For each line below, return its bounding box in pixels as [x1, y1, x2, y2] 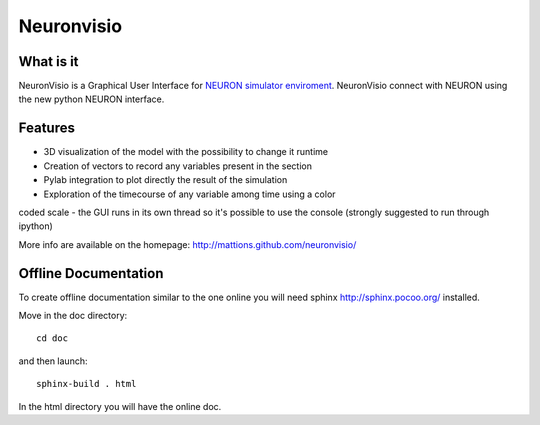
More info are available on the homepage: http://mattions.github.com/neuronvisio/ [18, 238, 357, 250]
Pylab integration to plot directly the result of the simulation [43, 174, 288, 186]
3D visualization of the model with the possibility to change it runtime [43, 146, 329, 158]
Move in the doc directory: [18, 310, 128, 321]
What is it [18, 53, 79, 70]
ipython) [18, 220, 54, 232]
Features [18, 120, 75, 137]
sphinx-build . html [36, 378, 137, 390]
